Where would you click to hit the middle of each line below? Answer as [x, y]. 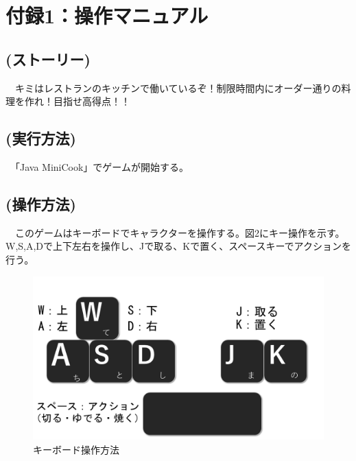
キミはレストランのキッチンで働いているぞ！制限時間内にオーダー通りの [178, 87]
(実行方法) [41, 138]
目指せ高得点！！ [92, 101]
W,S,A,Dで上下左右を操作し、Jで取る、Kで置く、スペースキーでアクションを [178, 246]
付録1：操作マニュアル [107, 15]
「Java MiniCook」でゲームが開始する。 [102, 166]
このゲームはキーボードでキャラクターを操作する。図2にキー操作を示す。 [180, 232]
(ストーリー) [48, 59]
